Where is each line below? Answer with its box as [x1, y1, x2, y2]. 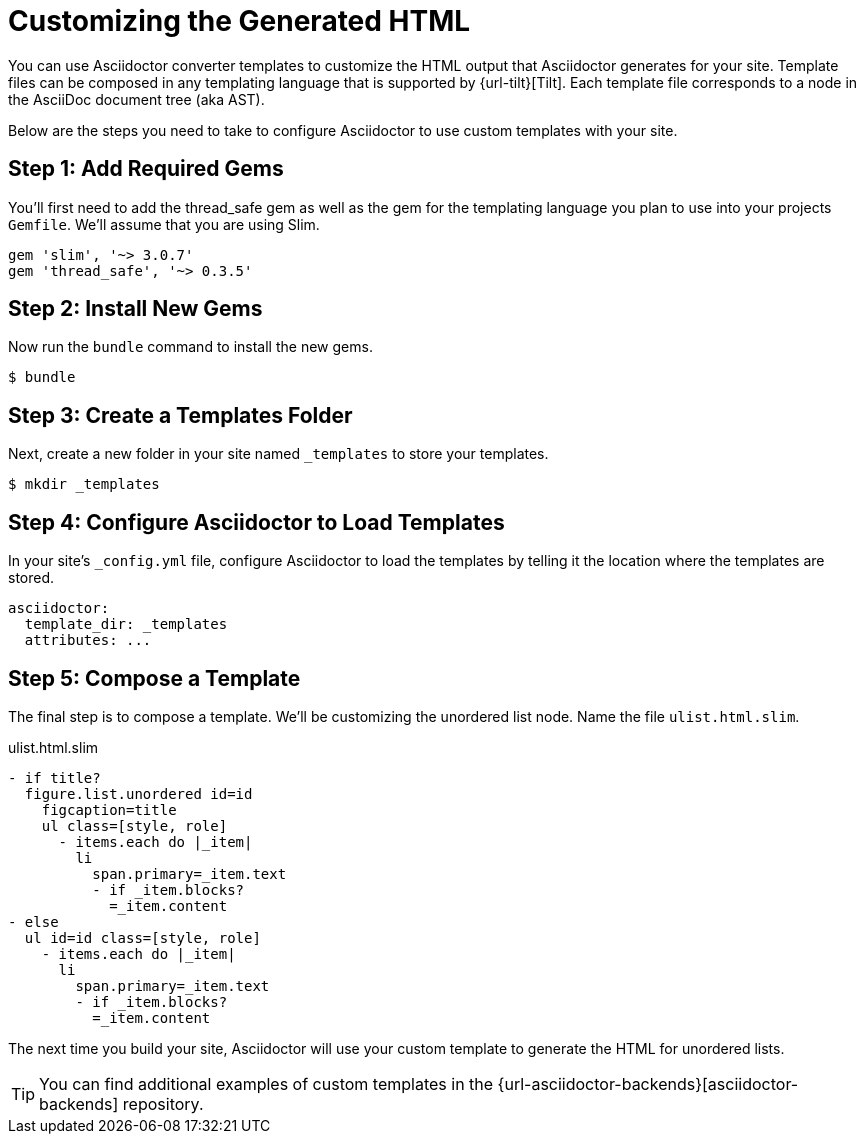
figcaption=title [41, 801, 177, 818]
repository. [122, 1093, 204, 1114]
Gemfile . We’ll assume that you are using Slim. [8, 215, 320, 233]
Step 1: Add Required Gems [8, 156, 284, 182]
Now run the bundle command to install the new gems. [8, 338, 373, 356]
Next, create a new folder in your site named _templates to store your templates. [8, 445, 549, 463]
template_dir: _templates [24, 616, 228, 633]
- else [8, 913, 59, 930]
